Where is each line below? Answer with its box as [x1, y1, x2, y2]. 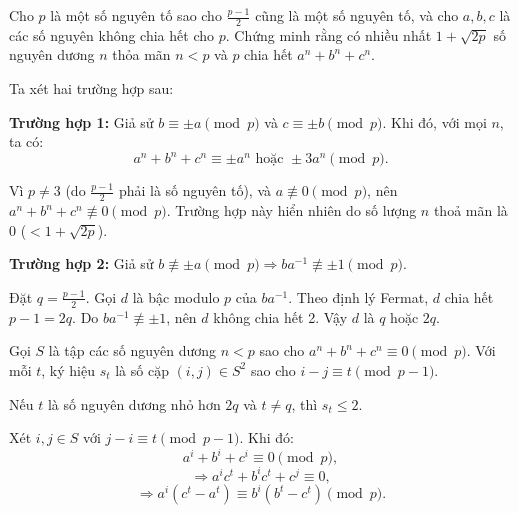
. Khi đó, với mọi [382, 111, 487, 132]
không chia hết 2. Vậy [213, 306, 348, 327]
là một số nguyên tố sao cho [50, 5, 222, 25]
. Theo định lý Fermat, [288, 286, 429, 307]
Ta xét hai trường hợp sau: [9, 78, 174, 99]
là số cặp [115, 359, 169, 380]
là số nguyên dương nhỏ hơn [47, 393, 221, 414]
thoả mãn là [433, 200, 508, 221]
